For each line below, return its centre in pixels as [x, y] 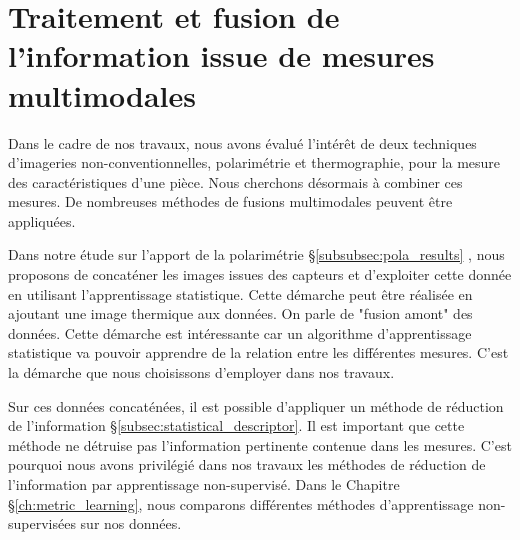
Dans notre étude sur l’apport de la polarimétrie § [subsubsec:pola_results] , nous [256, 254]
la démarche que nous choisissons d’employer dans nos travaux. [201, 372]
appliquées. [42, 220]
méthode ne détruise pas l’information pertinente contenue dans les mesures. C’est [260, 444]
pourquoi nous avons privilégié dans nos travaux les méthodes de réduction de [247, 464]
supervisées [42, 523]
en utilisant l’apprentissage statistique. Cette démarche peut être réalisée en [240, 293]
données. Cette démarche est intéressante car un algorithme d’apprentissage [240, 332]
